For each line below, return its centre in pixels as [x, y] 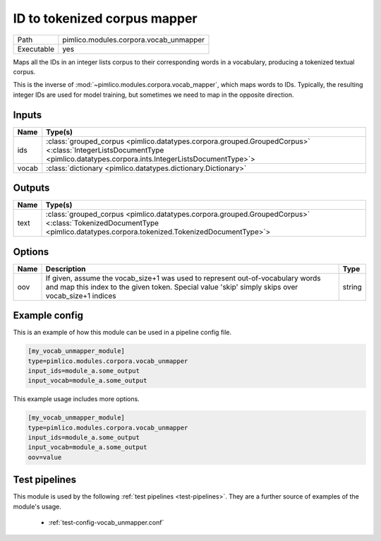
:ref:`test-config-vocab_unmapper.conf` [106, 523]
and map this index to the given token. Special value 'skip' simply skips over [172, 287]
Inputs [28, 115]
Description [66, 268]
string [352, 287]
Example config [48, 315]
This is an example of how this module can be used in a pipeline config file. [122, 333]
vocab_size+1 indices [81, 295]
